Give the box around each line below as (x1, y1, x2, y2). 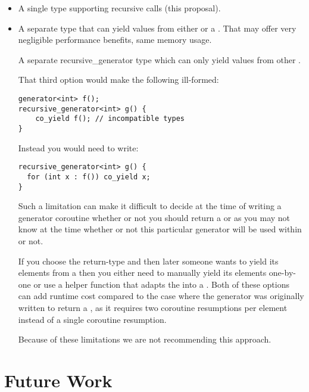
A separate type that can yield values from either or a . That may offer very (18, 21, 296, 34)
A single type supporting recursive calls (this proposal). (18, 2, 221, 14)
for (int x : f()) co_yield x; (27, 172, 151, 181)
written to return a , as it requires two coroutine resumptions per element (18, 301, 288, 313)
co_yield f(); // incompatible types (35, 114, 185, 123)
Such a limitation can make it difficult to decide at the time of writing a (18, 200, 282, 212)
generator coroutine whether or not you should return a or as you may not (18, 211, 291, 223)
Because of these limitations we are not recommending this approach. (18, 333, 271, 346)
